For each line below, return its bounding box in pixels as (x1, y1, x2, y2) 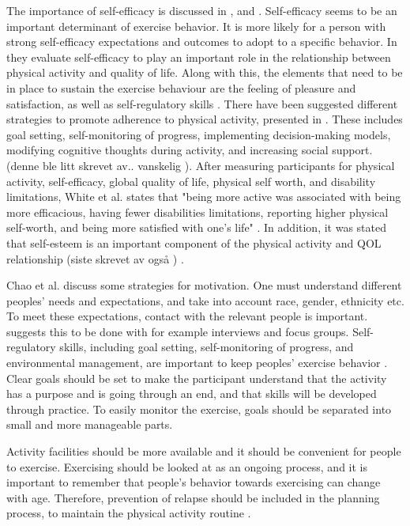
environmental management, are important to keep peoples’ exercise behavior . (6, 354, 388, 371)
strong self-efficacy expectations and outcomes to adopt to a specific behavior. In (6, 33, 397, 50)
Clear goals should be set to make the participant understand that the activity (6, 369, 387, 386)
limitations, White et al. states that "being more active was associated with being (6, 188, 401, 205)
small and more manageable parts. (6, 416, 173, 433)
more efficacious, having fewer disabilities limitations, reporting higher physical (6, 203, 389, 220)
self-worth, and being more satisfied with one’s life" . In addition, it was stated (6, 219, 387, 236)
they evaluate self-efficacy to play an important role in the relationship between (6, 48, 391, 65)
